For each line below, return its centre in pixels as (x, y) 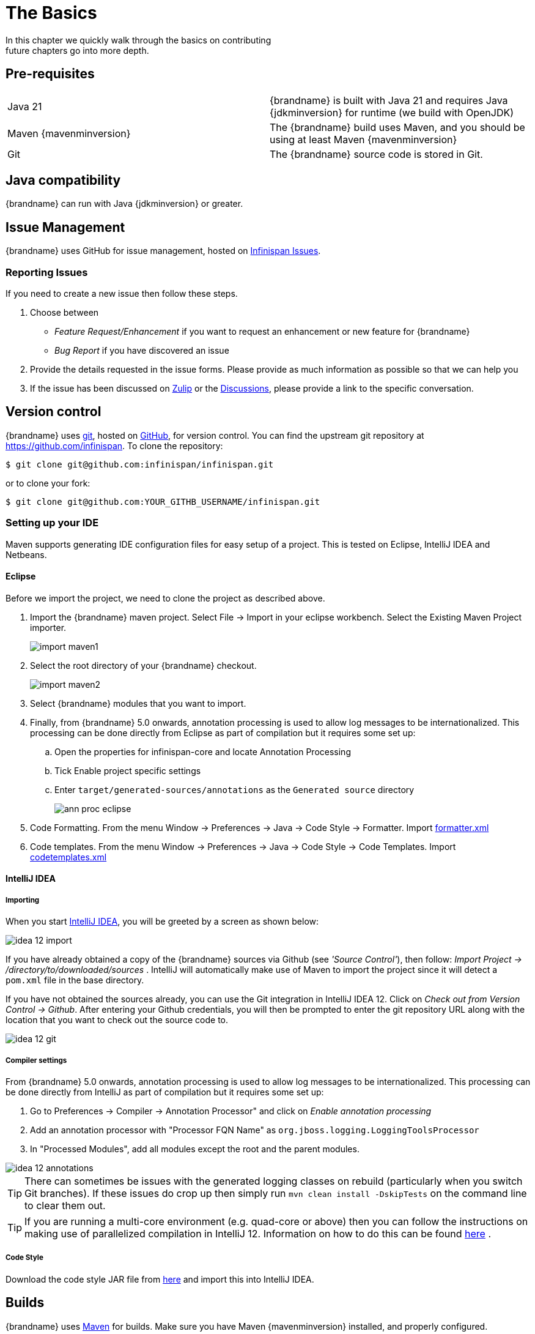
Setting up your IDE (52, 523)
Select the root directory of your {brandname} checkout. (143, 665)
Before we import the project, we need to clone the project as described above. (165, 598)
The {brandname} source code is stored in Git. (376, 154)
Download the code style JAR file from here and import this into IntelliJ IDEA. (160, 1279)
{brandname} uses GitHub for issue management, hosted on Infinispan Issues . (163, 251)
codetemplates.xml (68, 857)
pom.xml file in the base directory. (75, 980)
